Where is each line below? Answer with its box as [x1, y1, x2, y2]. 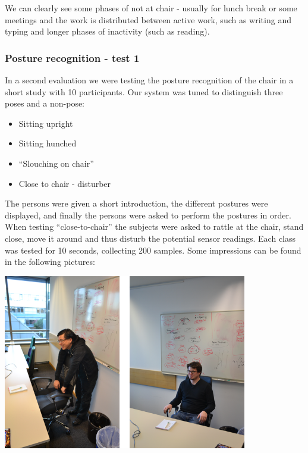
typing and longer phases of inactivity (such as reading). [5, 25, 210, 38]
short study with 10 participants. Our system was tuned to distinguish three [5, 85, 283, 98]
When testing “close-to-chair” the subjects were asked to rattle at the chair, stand [5, 220, 304, 233]
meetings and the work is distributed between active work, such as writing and [5, 13, 291, 26]
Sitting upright [18, 117, 73, 129]
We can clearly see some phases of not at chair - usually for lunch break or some [5, 2, 297, 14]
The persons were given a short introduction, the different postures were [5, 197, 268, 210]
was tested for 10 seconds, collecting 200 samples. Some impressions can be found [5, 243, 301, 256]
